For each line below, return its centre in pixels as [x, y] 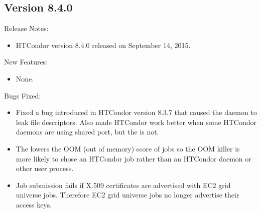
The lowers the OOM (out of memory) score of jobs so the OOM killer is [128, 148]
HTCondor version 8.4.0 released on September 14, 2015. [103, 45]
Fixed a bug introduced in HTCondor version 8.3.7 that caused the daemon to [136, 112]
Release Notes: [26, 28]
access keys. [34, 204]
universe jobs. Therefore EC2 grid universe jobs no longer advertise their [127, 195]
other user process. [45, 168]
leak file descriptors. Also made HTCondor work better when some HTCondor [136, 122]
